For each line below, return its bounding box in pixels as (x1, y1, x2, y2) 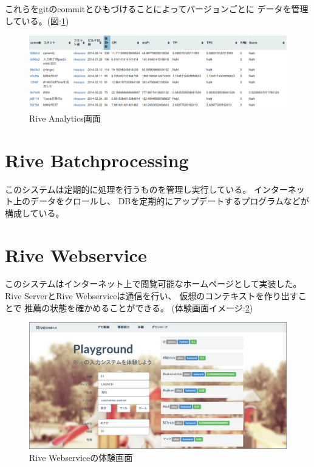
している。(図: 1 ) (5, 14, 69, 27)
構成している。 (5, 206, 64, 219)
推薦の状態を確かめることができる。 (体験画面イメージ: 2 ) (24, 301, 253, 314)
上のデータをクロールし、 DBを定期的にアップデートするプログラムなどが (13, 195, 309, 207)
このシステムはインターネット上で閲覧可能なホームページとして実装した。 (5, 277, 302, 290)
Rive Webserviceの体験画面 (29, 451, 133, 463)
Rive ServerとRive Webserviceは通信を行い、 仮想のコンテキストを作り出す (5, 289, 298, 302)
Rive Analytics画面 (29, 111, 101, 124)
